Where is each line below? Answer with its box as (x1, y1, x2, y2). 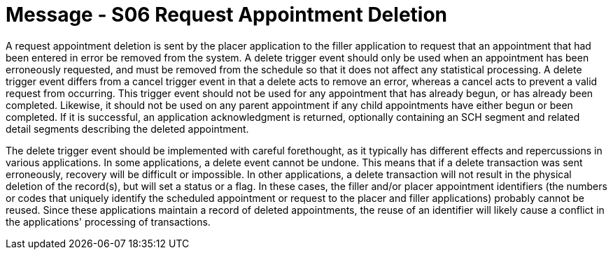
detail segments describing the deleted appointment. (6, 122, 249, 135)
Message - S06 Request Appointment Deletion (6, 3, 448, 27)
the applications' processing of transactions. (6, 215, 211, 228)
